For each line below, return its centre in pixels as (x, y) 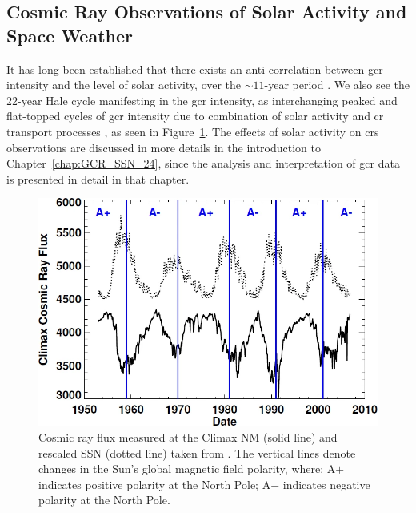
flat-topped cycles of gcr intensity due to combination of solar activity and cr (195, 116)
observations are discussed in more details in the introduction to (164, 147)
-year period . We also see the (337, 85)
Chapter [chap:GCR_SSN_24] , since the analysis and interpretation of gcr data (203, 163)
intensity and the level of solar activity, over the (124, 85)
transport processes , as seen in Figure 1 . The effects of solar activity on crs (193, 131)
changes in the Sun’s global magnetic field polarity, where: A (187, 469)
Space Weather (70, 35)
